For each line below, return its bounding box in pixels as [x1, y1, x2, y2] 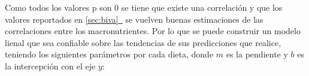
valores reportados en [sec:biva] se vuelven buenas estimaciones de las [5, 13, 263, 25]
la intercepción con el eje [5, 59, 96, 72]
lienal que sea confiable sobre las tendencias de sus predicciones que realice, [5, 36, 281, 48]
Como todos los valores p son [5, 1, 112, 13]
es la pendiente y [226, 48, 288, 60]
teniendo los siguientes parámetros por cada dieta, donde [5, 48, 214, 60]
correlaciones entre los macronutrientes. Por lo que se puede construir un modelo [5, 25, 301, 37]
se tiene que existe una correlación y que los [121, 1, 283, 13]
